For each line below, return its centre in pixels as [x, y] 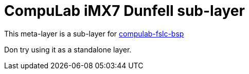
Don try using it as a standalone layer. [68, 49]
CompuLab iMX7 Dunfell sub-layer [124, 11]
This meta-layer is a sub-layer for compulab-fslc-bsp [94, 33]
